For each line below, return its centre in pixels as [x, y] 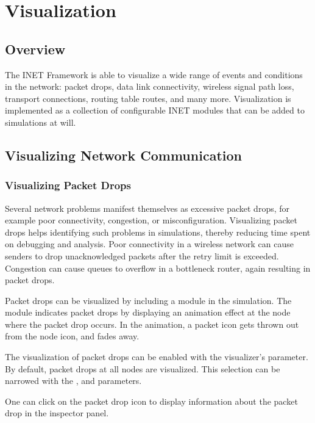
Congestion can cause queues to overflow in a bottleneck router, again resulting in [158, 268]
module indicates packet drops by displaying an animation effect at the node [148, 312]
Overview [35, 49]
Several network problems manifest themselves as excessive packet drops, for [147, 208]
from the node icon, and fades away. [72, 336]
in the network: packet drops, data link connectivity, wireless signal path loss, [150, 86]
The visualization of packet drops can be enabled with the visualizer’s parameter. [157, 357]
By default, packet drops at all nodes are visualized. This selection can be [143, 368]
